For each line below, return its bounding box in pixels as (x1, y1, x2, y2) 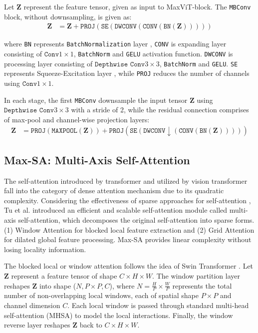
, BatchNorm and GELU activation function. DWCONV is (73, 48, 233, 58)
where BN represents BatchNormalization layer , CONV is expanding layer (4, 38, 227, 49)
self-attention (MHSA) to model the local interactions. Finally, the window (4, 310, 233, 320)
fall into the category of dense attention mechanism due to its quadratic (4, 185, 224, 196)
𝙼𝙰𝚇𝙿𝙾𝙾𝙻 (51, 127, 77, 135)
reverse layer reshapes (4, 320, 70, 330)
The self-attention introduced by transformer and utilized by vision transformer (4, 175, 248, 186)
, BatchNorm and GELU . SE (159, 58, 238, 68)
